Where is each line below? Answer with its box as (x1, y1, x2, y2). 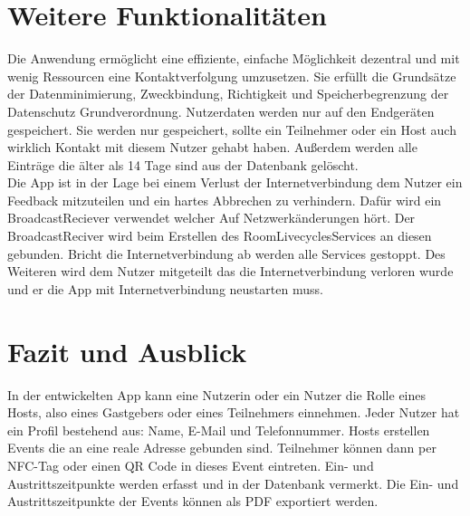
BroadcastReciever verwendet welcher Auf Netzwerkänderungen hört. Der (7, 208, 416, 227)
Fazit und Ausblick (7, 332, 247, 369)
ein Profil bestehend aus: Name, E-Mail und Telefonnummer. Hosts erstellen (7, 420, 430, 439)
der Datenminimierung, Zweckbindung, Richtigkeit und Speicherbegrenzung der (7, 84, 449, 103)
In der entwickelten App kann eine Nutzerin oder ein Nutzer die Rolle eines (7, 385, 427, 404)
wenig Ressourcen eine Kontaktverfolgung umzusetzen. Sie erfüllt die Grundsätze (7, 66, 456, 85)
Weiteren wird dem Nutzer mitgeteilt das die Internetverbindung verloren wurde (7, 262, 454, 281)
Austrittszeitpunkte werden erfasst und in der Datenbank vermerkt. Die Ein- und (7, 473, 459, 492)
